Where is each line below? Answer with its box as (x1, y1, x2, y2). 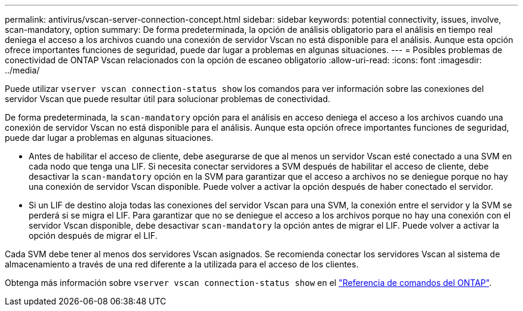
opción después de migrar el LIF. (29, 230, 158, 241)
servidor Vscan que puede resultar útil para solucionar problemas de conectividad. (5, 94, 331, 104)
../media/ (5, 65, 40, 75)
